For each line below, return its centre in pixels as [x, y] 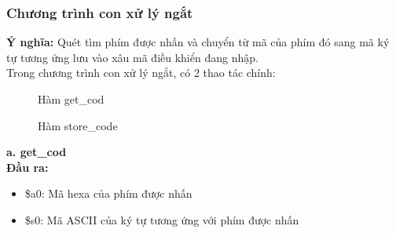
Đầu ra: [27, 167]
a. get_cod [37, 152]
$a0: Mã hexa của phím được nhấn [108, 193]
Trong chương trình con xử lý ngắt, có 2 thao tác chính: [141, 73]
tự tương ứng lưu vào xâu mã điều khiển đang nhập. [132, 57]
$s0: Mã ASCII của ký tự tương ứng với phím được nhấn [162, 219]
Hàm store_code [78, 125]
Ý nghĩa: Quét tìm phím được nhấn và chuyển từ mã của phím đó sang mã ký [198, 42]
